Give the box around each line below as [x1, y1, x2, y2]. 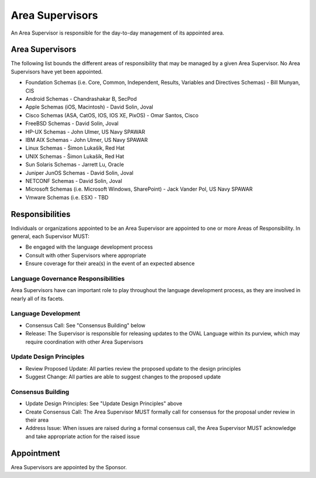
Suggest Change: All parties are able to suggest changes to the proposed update [25, 373, 221, 381]
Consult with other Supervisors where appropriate [25, 252, 146, 259]
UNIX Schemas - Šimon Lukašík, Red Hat [25, 152, 125, 160]
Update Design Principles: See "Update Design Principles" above [25, 400, 183, 407]
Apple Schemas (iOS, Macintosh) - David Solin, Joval [25, 103, 153, 111]
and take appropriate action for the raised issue [25, 433, 140, 440]
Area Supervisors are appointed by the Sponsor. [11, 463, 127, 470]
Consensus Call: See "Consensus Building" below [25, 321, 146, 328]
